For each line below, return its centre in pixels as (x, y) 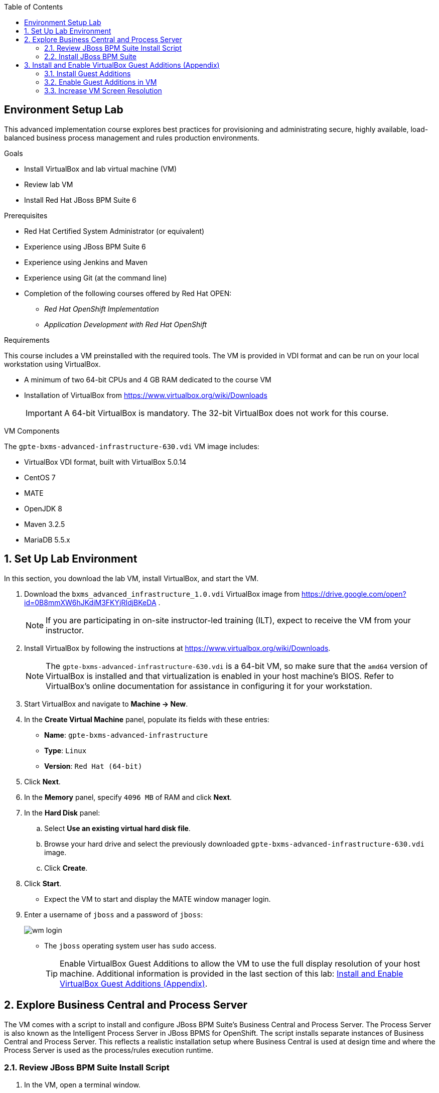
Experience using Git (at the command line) (96, 278)
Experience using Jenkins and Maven (86, 262)
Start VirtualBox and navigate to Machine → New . (106, 704)
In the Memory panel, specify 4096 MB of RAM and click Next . (128, 797)
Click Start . (43, 883)
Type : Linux (65, 750)
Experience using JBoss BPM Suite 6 (85, 246)
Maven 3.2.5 (45, 524)
